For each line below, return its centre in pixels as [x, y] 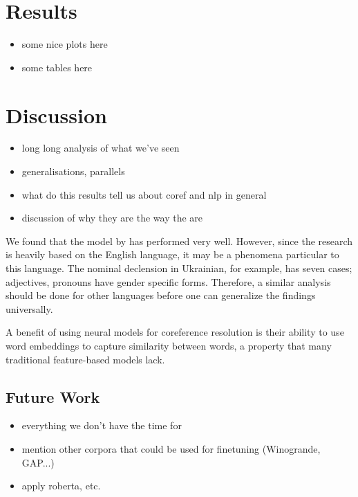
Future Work [53, 396]
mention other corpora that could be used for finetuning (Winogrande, [171, 448]
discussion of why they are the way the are [112, 218]
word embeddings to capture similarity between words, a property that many [169, 345]
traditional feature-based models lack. [85, 359]
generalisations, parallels [73, 171]
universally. [29, 308]
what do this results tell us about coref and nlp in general [144, 194]
